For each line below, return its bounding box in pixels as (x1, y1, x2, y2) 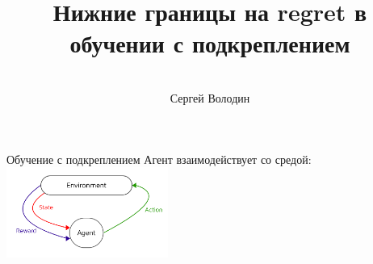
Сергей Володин (170, 89, 250, 106)
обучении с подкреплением (69, 27, 350, 60)
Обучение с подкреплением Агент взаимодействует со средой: (6, 150, 312, 167)
